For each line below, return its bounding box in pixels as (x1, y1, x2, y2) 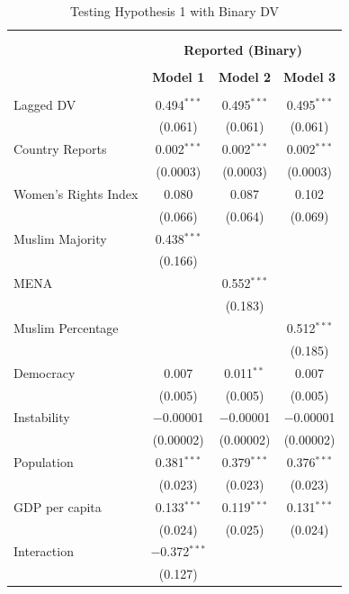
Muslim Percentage (13, 318, 119, 337)
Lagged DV (13, 94, 76, 113)
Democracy (13, 363, 76, 382)
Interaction (13, 542, 74, 561)
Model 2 (219, 67, 272, 86)
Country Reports (13, 139, 107, 158)
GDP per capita (13, 497, 102, 516)
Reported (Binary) (183, 40, 303, 59)
